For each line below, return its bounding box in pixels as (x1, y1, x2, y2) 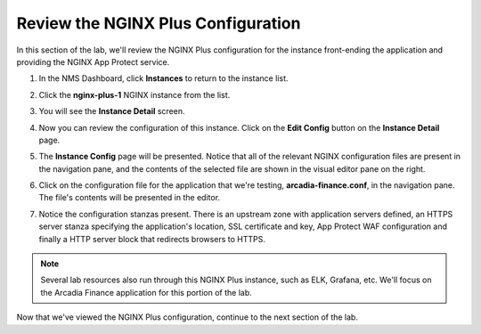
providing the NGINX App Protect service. (16, 56, 170, 67)
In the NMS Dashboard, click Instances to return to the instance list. (38, 73, 289, 84)
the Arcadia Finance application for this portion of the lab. (40, 287, 253, 297)
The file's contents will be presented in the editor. (38, 192, 221, 203)
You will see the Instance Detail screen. (38, 106, 185, 117)
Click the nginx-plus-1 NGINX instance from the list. (38, 89, 231, 100)
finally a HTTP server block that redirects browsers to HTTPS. (38, 233, 266, 244)
